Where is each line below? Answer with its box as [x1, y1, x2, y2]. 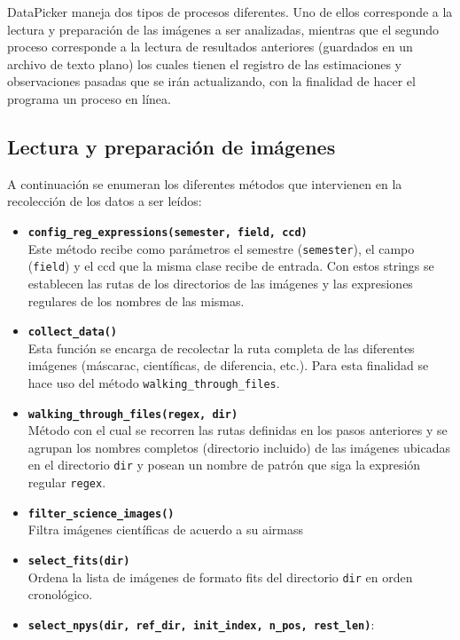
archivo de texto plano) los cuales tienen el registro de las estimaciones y [7, 54, 402, 73]
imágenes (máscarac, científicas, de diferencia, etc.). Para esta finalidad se [27, 356, 429, 375]
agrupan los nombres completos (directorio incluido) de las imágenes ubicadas [27, 438, 451, 456]
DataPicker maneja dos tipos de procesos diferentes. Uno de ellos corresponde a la [7, 3, 453, 20]
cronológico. [27, 585, 93, 604]
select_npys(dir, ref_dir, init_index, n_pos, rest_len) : [27, 614, 375, 633]
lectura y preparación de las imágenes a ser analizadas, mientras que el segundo [7, 20, 440, 38]
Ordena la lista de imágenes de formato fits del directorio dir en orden [27, 567, 413, 586]
